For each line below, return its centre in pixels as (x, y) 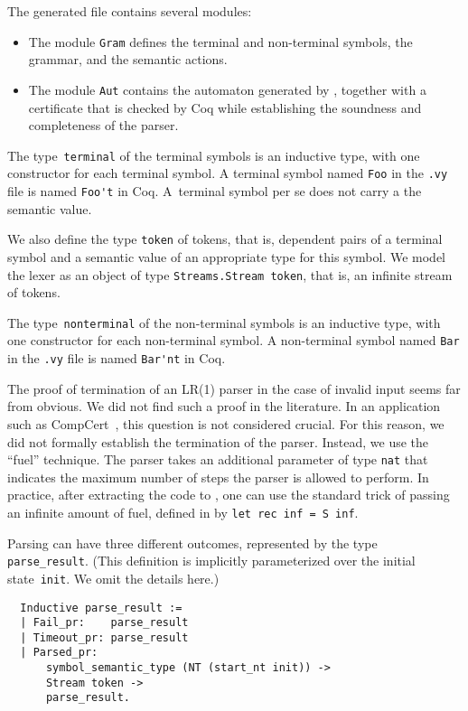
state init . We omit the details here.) (113, 578)
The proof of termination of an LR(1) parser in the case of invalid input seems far (234, 388)
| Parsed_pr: (59, 653)
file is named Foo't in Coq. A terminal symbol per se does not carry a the (215, 191)
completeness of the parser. (103, 125)
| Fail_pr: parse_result (104, 623)
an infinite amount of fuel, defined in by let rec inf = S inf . (183, 512)
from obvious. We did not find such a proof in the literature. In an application (224, 406)
